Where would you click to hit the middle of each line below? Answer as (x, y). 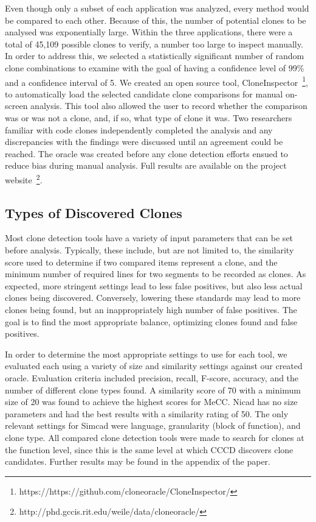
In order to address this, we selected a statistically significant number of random (155, 56)
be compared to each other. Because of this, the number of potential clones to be (156, 20)
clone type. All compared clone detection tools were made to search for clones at (155, 437)
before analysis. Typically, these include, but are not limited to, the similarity (149, 250)
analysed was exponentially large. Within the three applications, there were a (149, 32)
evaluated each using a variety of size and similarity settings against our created (154, 366)
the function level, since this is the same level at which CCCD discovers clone (149, 449)
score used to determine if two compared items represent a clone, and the (141, 262)
